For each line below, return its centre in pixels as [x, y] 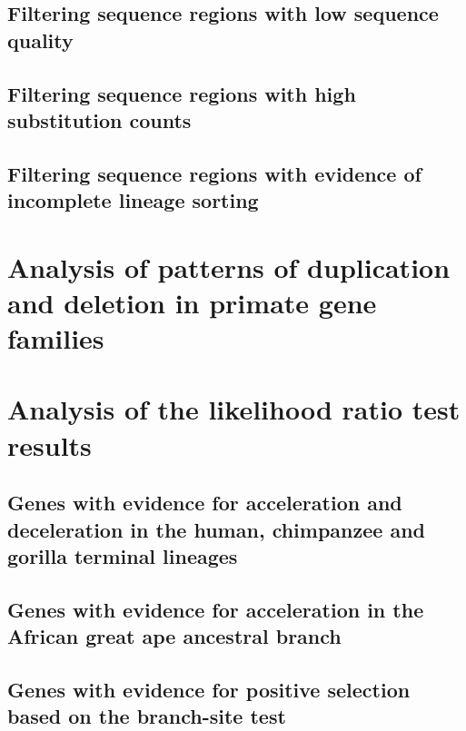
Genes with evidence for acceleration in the [216, 609]
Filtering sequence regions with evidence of [214, 173]
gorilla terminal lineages [123, 556]
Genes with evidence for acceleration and [205, 503]
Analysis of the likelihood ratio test [234, 409]
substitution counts [99, 119]
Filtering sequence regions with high [182, 93]
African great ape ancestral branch [174, 636]
